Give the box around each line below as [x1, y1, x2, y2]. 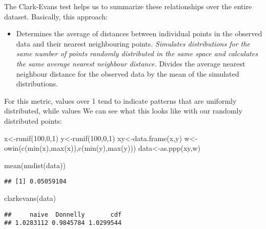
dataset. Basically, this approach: [4, 11, 108, 21]
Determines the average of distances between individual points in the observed [16, 28, 262, 39]
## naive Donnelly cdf [4, 211, 122, 218]
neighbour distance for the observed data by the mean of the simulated [16, 68, 239, 79]
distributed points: [4, 115, 63, 126]
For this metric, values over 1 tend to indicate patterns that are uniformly [4, 95, 237, 106]
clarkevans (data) [4, 192, 56, 203]
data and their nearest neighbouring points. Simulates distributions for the [16, 38, 250, 49]
